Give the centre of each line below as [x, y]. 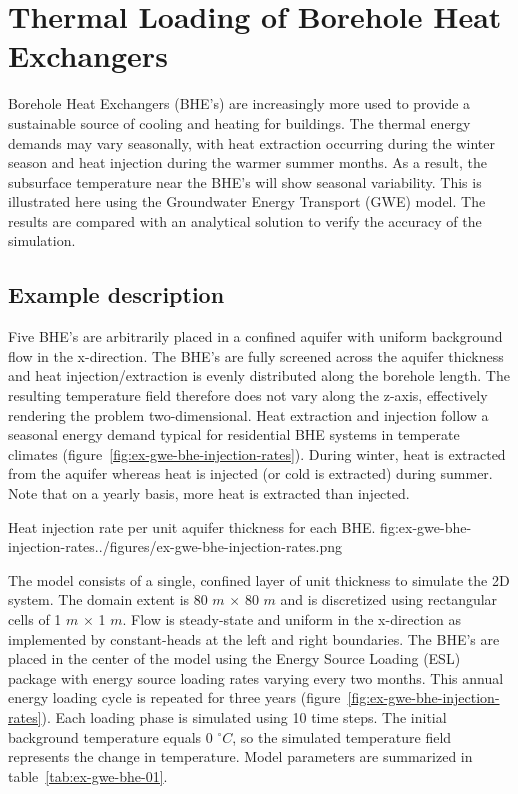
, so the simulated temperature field [342, 736]
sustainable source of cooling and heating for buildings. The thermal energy [239, 122]
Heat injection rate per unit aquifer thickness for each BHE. [192, 526]
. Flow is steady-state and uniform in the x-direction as [292, 618]
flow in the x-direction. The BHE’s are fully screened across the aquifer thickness [256, 355]
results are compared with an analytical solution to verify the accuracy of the [245, 220]
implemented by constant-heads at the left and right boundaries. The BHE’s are [254, 638]
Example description [116, 294]
